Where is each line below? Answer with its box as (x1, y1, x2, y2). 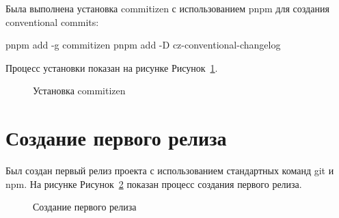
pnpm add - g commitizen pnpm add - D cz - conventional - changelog (5, 38, 281, 52)
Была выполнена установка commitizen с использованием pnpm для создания (5, 1, 329, 15)
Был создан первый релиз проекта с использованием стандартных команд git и (5, 163, 334, 178)
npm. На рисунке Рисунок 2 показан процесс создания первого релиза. (5, 176, 302, 191)
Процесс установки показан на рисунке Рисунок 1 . (5, 60, 218, 74)
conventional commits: (5, 14, 99, 29)
